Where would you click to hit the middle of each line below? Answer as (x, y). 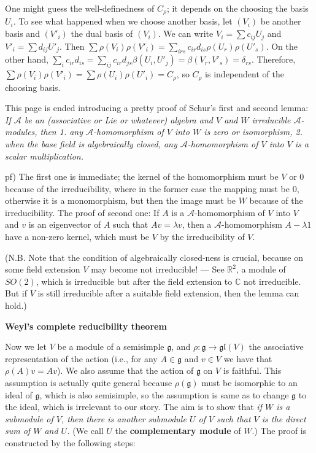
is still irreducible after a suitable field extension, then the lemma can (168, 293)
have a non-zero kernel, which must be (77, 237)
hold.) (16, 305)
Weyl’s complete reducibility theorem (86, 326)
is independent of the (245, 74)
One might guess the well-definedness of (80, 8)
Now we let (26, 347)
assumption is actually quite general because (89, 383)
